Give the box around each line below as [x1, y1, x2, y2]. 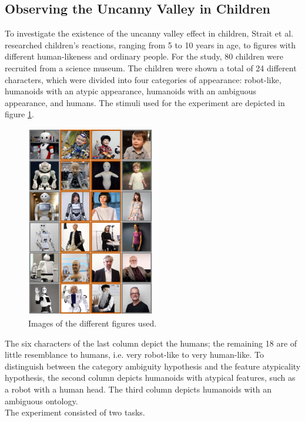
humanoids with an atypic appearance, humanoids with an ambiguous [5, 85, 257, 97]
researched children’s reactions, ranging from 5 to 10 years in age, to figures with [5, 38, 296, 51]
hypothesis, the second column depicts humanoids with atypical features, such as [5, 371, 296, 384]
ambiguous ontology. [5, 394, 78, 407]
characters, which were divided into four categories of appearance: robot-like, [5, 73, 281, 85]
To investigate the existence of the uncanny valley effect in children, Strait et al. [5, 27, 293, 39]
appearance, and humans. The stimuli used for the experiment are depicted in [5, 96, 285, 108]
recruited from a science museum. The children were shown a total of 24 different [5, 61, 297, 74]
